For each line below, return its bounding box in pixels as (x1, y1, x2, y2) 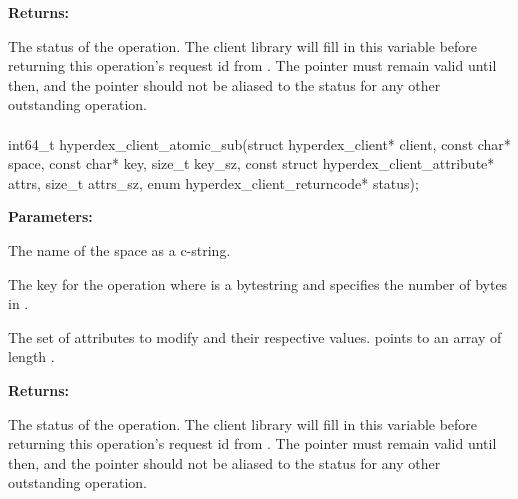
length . (8, 346, 55, 367)
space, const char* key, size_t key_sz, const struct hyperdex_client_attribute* (8, 153, 495, 174)
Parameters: (8, 206, 93, 227)
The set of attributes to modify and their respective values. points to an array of (8, 326, 502, 347)
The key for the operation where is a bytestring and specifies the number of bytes (8, 273, 508, 294)
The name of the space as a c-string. (8, 239, 231, 260)
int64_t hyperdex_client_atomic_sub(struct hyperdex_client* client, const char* (8, 133, 511, 154)
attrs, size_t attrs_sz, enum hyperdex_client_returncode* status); (8, 172, 419, 193)
